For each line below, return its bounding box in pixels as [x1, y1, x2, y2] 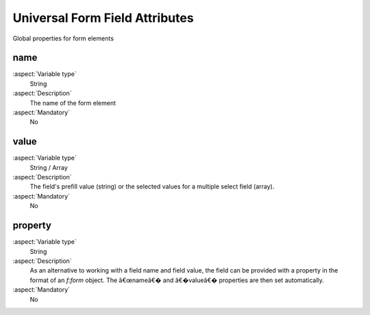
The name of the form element [29, 99, 116, 107]
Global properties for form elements [12, 34, 114, 42]
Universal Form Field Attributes [12, 10, 195, 25]
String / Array [29, 163, 69, 171]
